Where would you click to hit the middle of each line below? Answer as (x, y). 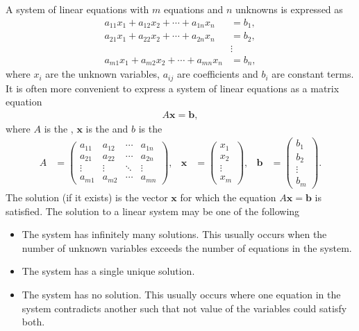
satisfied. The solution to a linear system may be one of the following (153, 211)
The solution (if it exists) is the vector (87, 197)
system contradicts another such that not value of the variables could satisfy (184, 308)
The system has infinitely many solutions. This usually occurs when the (174, 234)
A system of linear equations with (77, 9)
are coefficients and (217, 74)
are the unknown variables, (103, 74)
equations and (194, 9)
